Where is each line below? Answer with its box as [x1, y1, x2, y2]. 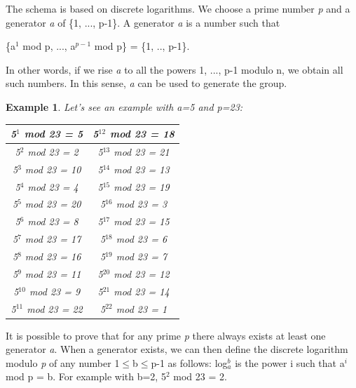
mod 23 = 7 [116, 248, 167, 263]
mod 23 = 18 [109, 126, 174, 141]
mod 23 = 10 [25, 161, 81, 176]
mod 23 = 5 [24, 126, 83, 141]
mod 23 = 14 [114, 283, 170, 298]
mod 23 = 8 [27, 214, 78, 229]
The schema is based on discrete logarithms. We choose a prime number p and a [6, 1, 350, 15]
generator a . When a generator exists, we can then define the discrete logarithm [6, 342, 348, 356]
